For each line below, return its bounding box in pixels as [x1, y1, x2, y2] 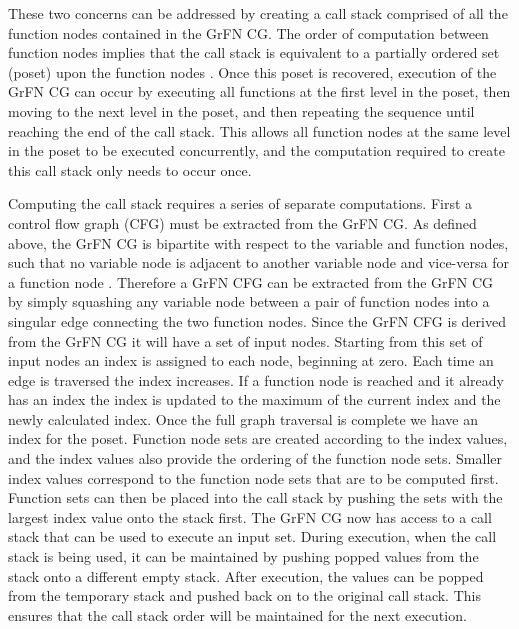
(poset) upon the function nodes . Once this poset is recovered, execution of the [8, 61, 497, 82]
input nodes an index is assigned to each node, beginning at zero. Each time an [8, 350, 494, 371]
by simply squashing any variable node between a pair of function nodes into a [8, 291, 490, 312]
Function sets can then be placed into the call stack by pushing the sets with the [8, 487, 503, 508]
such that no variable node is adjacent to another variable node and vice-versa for [8, 252, 509, 273]
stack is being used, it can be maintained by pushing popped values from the [8, 546, 479, 567]
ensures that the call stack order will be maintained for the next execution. [8, 604, 467, 625]
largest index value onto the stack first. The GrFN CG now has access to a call [8, 506, 492, 527]
